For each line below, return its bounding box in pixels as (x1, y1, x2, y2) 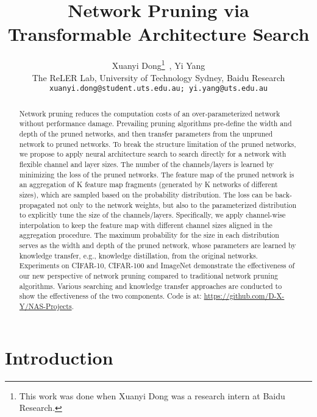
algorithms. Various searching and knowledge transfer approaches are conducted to (19, 280, 282, 291)
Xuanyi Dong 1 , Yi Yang (112, 57, 205, 71)
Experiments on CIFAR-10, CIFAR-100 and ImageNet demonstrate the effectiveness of (19, 260, 295, 271)
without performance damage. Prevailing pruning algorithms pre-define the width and (19, 118, 292, 129)
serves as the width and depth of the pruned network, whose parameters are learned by (19, 240, 296, 251)
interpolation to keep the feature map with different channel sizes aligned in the (19, 219, 272, 230)
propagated (19, 199, 55, 210)
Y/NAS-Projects (19, 301, 72, 312)
